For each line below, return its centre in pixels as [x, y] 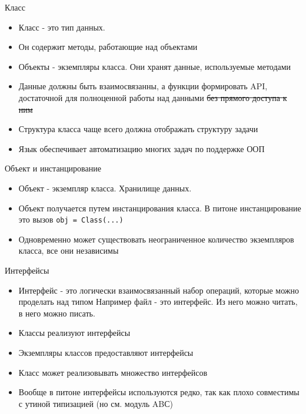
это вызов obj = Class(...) [71, 219]
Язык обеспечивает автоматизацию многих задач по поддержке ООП [142, 148]
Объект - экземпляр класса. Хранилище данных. [105, 188]
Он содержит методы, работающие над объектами [108, 47]
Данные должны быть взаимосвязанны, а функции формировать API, [143, 86]
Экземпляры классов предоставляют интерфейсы [106, 352]
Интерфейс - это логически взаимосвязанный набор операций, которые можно [159, 290]
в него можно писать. [57, 313]
